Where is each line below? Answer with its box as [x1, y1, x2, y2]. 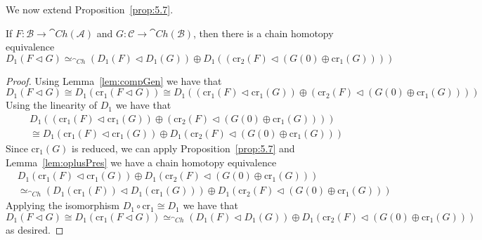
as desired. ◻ [6, 222, 64, 236]
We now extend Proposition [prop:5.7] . [6, 2, 174, 16]
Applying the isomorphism [6, 198, 119, 213]
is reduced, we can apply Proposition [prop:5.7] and [72, 141, 295, 156]
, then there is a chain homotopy [193, 25, 334, 40]
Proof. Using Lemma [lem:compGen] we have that [6, 73, 222, 88]
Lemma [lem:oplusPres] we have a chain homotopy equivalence [6, 154, 277, 169]
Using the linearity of [6, 98, 98, 112]
